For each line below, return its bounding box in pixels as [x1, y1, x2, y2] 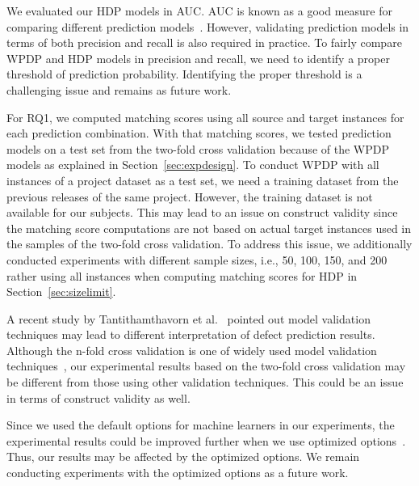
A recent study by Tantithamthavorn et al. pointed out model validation [6, 310, 371, 327]
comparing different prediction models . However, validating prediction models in [6, 18, 409, 35]
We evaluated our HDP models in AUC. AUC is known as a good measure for [6, 2, 392, 19]
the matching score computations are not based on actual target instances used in [6, 219, 412, 236]
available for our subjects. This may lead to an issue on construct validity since [6, 204, 398, 221]
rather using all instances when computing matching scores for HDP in [6, 267, 358, 284]
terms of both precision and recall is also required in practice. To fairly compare [6, 34, 402, 51]
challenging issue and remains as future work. [6, 81, 232, 98]
